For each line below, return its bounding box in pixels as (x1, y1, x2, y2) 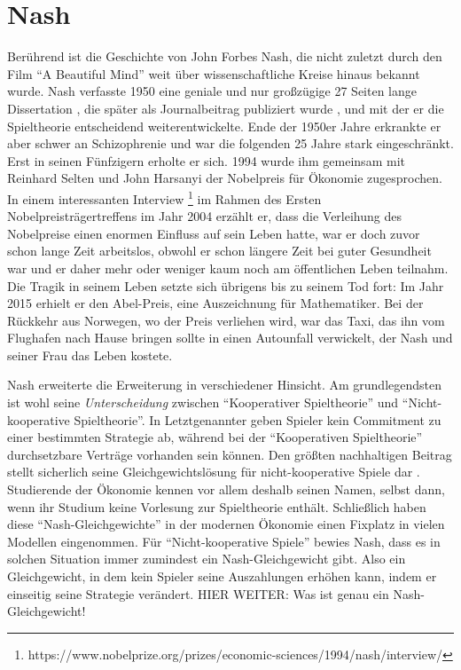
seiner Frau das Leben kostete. (7, 345, 173, 364)
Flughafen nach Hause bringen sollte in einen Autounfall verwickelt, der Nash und (7, 328, 453, 347)
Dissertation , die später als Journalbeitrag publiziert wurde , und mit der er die (7, 99, 444, 117)
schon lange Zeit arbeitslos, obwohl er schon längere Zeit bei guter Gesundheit (7, 241, 432, 260)
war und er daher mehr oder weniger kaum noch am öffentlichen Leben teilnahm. (7, 258, 449, 277)
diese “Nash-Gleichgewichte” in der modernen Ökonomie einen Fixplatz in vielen (7, 515, 445, 533)
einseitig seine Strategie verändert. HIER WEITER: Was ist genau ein (7, 584, 389, 603)
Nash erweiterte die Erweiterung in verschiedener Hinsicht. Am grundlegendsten (7, 375, 441, 394)
